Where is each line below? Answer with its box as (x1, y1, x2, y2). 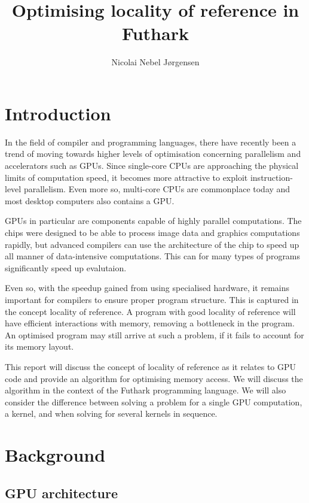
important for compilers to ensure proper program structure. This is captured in (5, 293, 299, 305)
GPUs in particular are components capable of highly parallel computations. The (5, 214, 302, 227)
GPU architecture (5, 483, 118, 502)
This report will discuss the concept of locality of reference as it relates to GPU (5, 360, 296, 372)
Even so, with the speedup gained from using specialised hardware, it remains (5, 281, 290, 294)
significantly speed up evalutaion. (5, 261, 127, 274)
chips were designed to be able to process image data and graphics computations (5, 226, 300, 238)
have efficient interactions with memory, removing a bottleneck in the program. (5, 317, 295, 329)
